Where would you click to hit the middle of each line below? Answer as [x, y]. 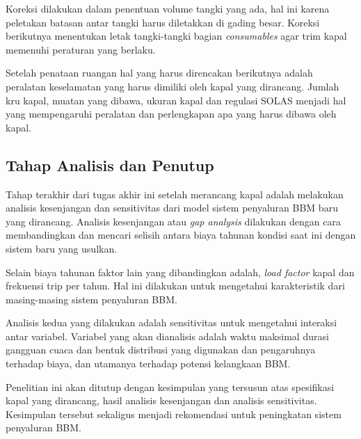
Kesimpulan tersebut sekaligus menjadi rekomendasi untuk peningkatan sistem [174, 414]
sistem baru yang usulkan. [62, 248]
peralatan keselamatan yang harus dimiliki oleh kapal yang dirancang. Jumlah [173, 86]
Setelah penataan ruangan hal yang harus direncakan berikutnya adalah [159, 73]
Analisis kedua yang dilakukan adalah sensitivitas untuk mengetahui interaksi [171, 322]
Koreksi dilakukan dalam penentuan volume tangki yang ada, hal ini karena [168, 8]
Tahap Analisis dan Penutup [110, 165]
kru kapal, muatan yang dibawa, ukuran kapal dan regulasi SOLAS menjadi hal [176, 100]
